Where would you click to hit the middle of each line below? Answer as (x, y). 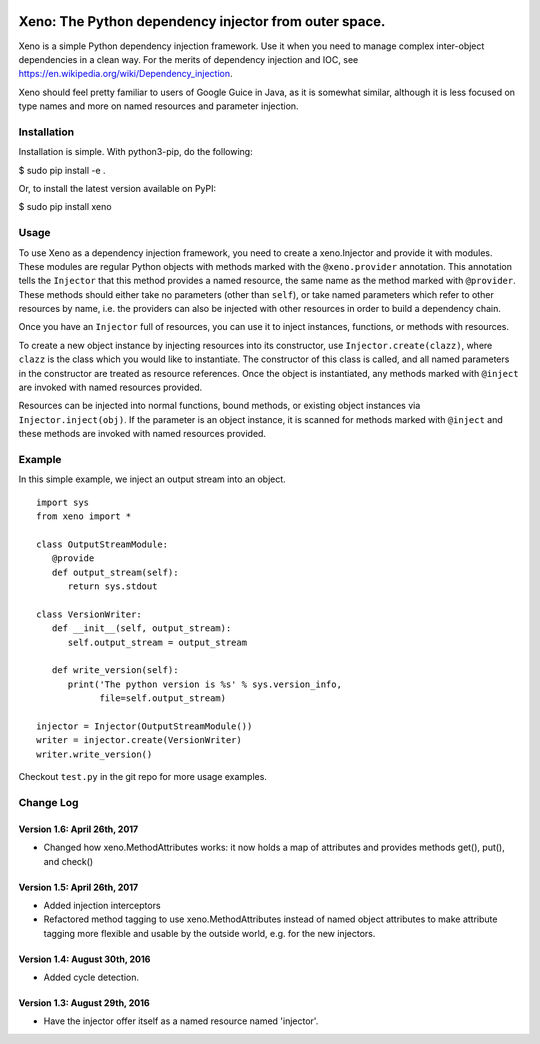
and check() (68, 861)
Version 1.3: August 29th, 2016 (84, 1003)
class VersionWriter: (89, 614)
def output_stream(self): (115, 572)
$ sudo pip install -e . (62, 170)
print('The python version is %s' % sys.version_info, (204, 684)
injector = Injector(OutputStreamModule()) (144, 726)
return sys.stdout (112, 586)
